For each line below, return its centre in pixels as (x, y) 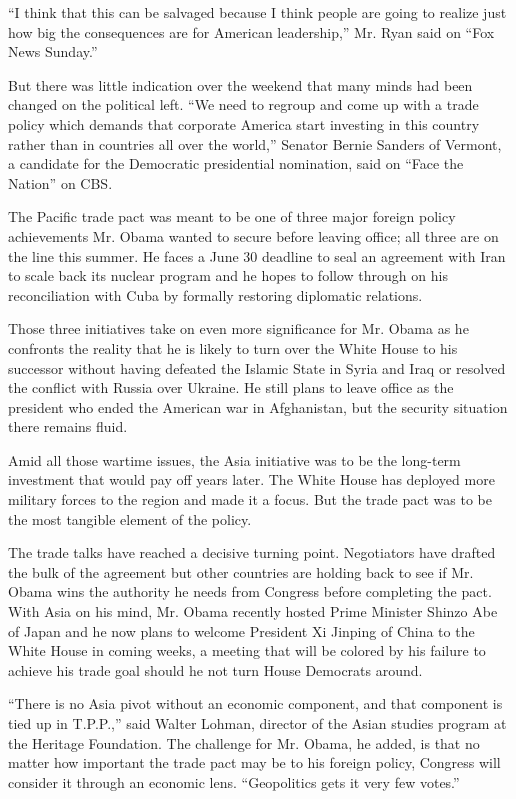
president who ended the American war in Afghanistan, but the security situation (258, 406)
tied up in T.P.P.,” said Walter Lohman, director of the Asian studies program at (257, 723)
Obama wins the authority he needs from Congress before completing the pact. (250, 591)
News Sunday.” (53, 51)
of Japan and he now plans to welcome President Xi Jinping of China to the (241, 630)
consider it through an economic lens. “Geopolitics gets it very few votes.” (234, 781)
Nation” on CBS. (60, 182)
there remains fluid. (68, 426)
